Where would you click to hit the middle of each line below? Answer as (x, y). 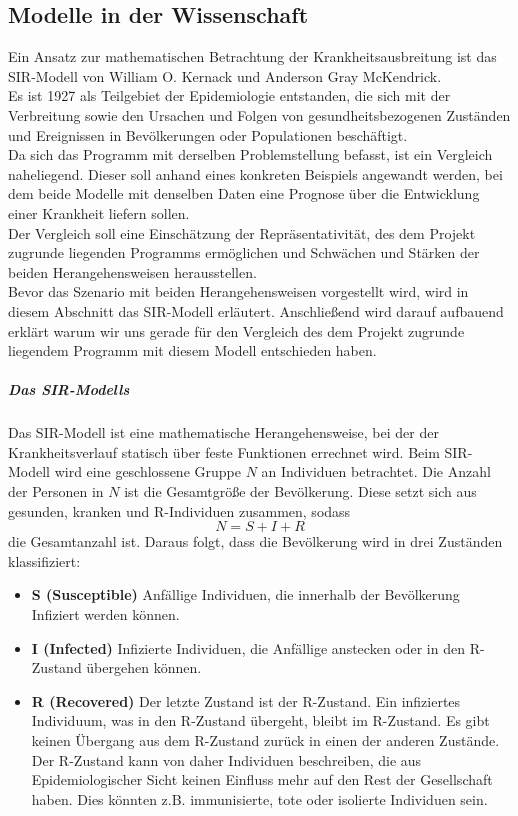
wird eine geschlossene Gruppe (147, 471)
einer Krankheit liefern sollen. (99, 212)
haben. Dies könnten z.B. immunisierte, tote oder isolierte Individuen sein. (259, 798)
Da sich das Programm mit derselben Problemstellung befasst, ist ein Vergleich (250, 154)
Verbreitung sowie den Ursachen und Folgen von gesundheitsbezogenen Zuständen (259, 114)
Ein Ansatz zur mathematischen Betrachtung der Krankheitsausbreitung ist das (252, 56)
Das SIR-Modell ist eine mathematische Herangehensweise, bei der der (223, 432)
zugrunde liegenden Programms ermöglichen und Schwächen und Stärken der (244, 252)
